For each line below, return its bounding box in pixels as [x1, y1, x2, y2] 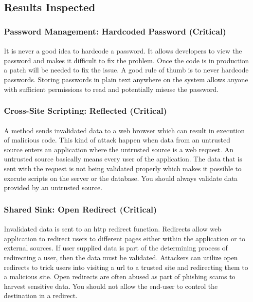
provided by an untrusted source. [4, 182, 103, 193]
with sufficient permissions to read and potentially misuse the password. [4, 84, 218, 94]
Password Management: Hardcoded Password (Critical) [4, 25, 226, 37]
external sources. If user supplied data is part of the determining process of [4, 243, 228, 253]
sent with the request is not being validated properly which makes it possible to [4, 163, 242, 173]
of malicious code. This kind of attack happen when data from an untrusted [4, 135, 231, 145]
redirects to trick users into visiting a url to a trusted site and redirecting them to [4, 262, 248, 272]
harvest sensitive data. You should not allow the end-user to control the [4, 281, 218, 291]
